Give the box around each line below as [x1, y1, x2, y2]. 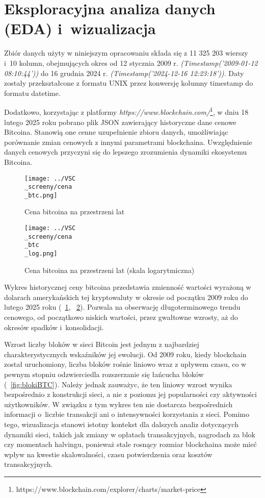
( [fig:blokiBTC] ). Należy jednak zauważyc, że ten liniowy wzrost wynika [4, 379, 232, 389]
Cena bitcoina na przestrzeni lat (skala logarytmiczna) [24, 264, 195, 275]
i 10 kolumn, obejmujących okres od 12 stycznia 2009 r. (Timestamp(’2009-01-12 [4, 57, 258, 68]
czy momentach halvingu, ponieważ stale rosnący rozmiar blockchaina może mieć [4, 439, 257, 450]
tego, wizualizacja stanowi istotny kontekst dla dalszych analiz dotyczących [4, 419, 238, 429]
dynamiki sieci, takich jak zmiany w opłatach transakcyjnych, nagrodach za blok [4, 429, 256, 439]
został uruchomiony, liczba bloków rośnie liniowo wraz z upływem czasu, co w [4, 359, 247, 369]
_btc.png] [24, 191, 58, 199]
